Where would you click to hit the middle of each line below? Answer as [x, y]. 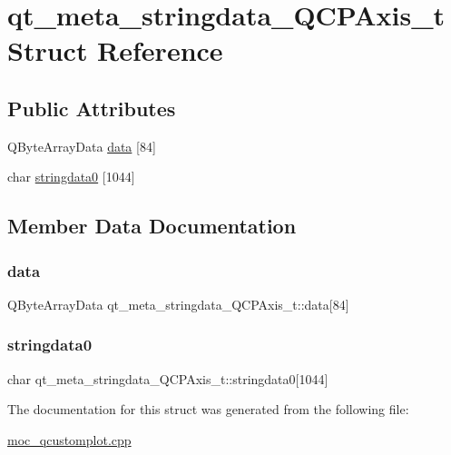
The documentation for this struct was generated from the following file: [208, 409]
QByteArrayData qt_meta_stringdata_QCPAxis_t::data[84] [178, 304]
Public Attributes [92, 108]
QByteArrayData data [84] [82, 146]
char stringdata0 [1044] [71, 177]
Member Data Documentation [152, 226]
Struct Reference [115, 50]
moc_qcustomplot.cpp [69, 439]
